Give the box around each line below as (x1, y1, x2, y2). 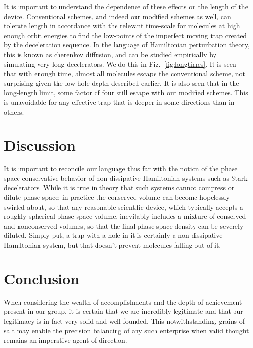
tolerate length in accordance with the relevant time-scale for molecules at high (4, 20, 240, 31)
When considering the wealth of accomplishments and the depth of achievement (4, 296, 242, 307)
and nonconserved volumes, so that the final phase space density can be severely (4, 220, 244, 231)
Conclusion (4, 268, 79, 288)
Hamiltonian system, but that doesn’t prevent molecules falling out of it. (4, 240, 221, 250)
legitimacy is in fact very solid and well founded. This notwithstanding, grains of (4, 315, 245, 326)
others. (4, 106, 24, 116)
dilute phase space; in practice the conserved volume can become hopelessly (4, 192, 230, 202)
